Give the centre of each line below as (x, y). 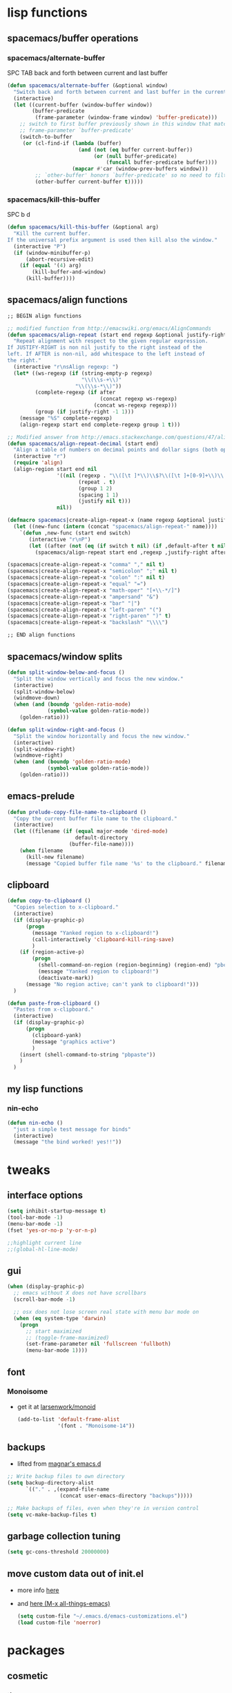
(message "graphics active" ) (74, 1042)
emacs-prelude (41, 796)
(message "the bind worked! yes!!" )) (68, 1142)
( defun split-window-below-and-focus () (66, 672)
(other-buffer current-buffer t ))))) (89, 182)
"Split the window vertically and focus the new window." (99, 679)
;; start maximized (53, 1331)
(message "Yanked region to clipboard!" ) (98, 971)
